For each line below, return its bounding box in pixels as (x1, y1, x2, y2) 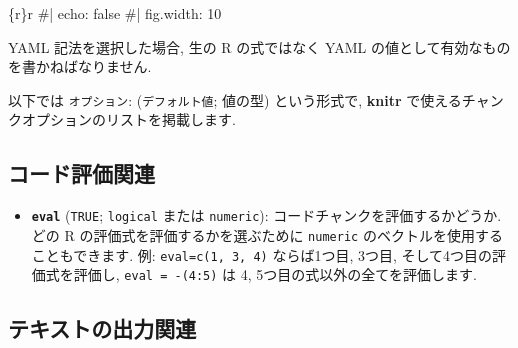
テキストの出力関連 (8, 313, 197, 344)
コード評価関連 (8, 158, 155, 189)
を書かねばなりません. (8, 56, 152, 77)
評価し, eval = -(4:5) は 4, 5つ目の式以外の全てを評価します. (73, 264, 477, 285)
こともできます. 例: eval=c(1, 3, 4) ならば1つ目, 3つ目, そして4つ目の (31, 244, 493, 265)
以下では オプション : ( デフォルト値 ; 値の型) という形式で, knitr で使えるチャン (8, 89, 504, 110)
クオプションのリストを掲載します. (8, 109, 236, 130)
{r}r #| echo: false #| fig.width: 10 (8, 3, 222, 23)
